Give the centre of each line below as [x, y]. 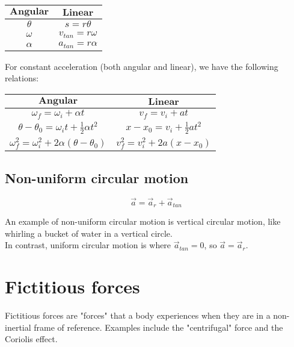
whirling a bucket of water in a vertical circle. [89, 233]
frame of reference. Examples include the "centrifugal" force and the [158, 327]
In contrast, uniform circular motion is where [88, 245]
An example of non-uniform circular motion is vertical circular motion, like [143, 221]
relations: [22, 78]
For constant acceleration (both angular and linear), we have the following [142, 66]
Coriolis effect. [31, 339]
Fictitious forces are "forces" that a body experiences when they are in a [138, 315]
